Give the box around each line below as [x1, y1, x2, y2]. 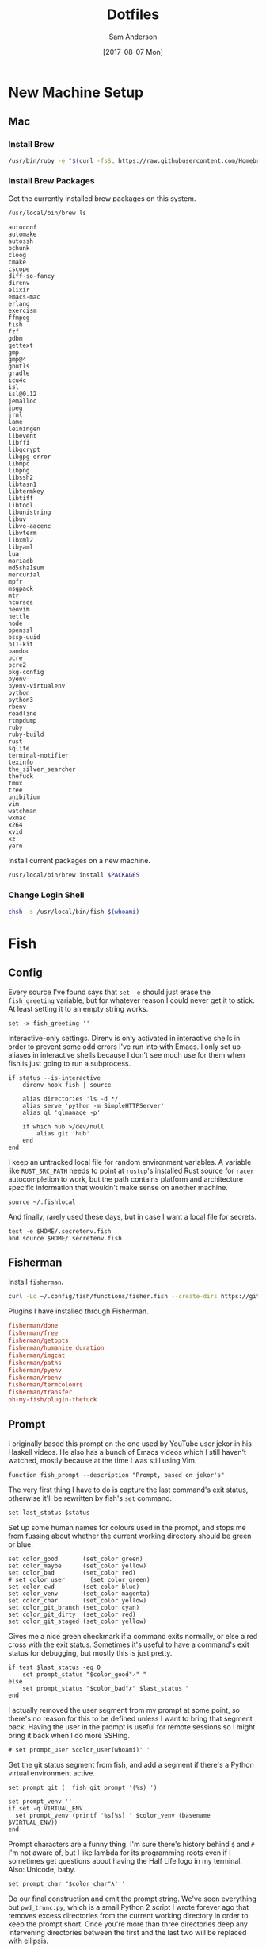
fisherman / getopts [8, 1336, 69, 1345]
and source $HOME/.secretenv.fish [8, 1234, 123, 1242]
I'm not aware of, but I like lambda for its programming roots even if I [8, 1848, 231, 1857]
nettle [8, 612, 30, 620]
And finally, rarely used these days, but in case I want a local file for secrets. [8, 1212, 257, 1221]
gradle [8, 369, 30, 377]
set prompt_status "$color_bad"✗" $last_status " [22, 1684, 190, 1692]
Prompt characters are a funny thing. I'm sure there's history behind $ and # [8, 1839, 255, 1849]
